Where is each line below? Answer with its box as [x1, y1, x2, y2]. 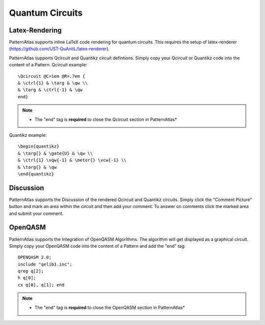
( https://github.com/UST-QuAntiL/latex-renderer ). [9, 46, 110, 52]
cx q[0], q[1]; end [18, 282, 65, 288]
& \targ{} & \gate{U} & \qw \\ [18, 150, 93, 156]
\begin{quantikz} [18, 144, 59, 149]
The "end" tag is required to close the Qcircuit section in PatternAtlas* [34, 116, 177, 122]
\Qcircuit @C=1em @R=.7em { [18, 73, 85, 79]
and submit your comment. [9, 210, 64, 216]
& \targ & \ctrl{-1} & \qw [18, 87, 83, 93]
